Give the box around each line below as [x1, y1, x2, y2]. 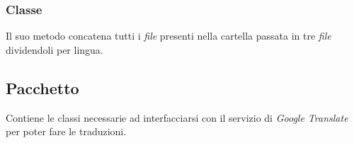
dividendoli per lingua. [6, 42, 103, 57]
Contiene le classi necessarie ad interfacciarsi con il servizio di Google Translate [6, 110, 348, 125]
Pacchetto [6, 76, 79, 98]
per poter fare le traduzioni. [6, 124, 127, 139]
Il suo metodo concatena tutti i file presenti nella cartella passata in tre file [6, 28, 331, 43]
